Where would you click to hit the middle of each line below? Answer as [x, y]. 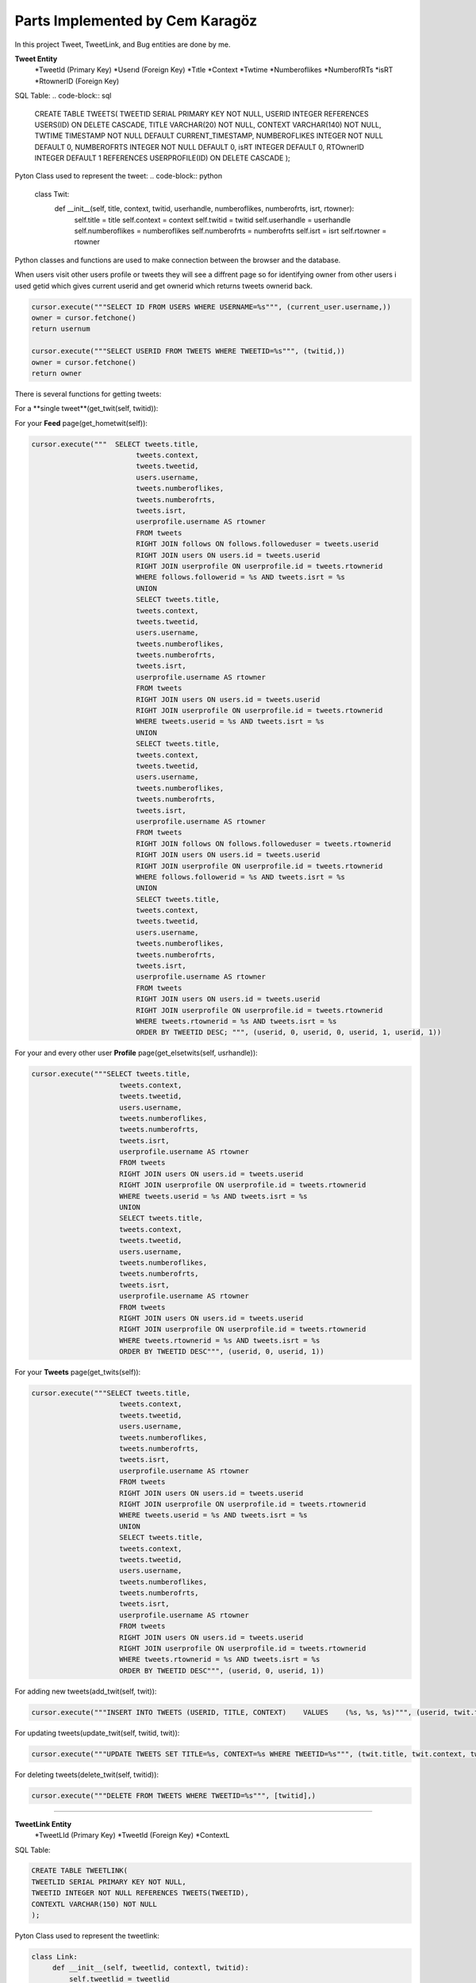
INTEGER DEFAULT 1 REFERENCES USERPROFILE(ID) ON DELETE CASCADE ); [162, 158]
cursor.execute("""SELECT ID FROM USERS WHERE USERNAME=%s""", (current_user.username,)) [211, 307]
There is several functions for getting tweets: [88, 393]
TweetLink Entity [43, 1824]
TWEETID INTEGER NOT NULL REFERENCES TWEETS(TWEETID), [140, 1893]
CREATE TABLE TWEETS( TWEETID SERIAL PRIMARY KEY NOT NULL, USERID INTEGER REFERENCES [202, 113]
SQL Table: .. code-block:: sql [63, 96]
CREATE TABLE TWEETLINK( [80, 1871]
